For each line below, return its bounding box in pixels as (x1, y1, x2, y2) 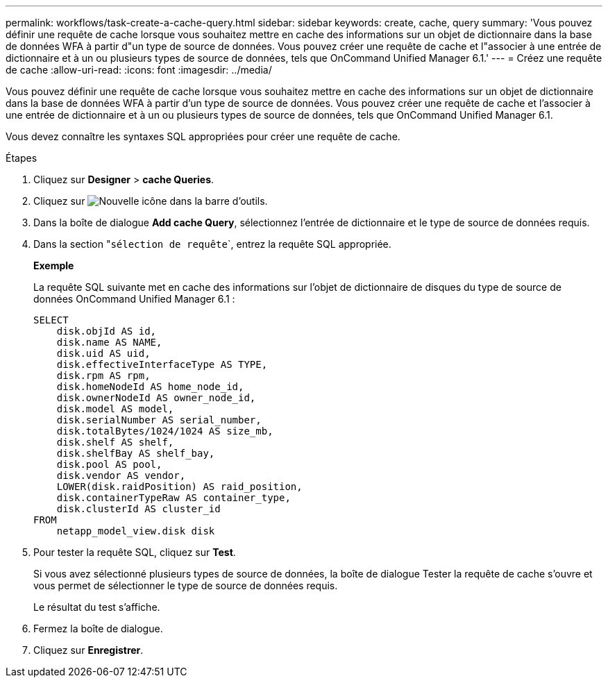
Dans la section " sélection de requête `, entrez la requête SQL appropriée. (33, 238, 391, 250)
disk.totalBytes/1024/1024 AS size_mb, (56, 425, 273, 437)
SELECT (33, 314, 69, 326)
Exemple (33, 260, 74, 271)
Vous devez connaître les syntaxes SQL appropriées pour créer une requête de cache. (6, 130, 400, 142)
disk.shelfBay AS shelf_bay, (56, 448, 215, 459)
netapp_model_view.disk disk (56, 525, 215, 537)
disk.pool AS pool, (56, 459, 162, 470)
